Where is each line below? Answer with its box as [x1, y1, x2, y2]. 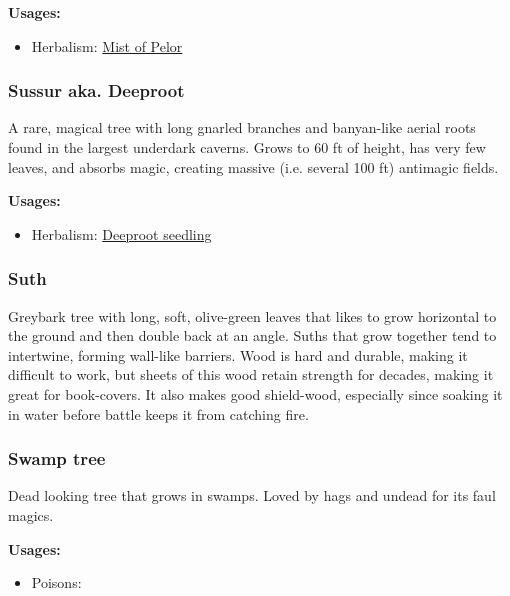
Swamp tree [8, 446, 106, 471]
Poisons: [31, 572, 82, 593]
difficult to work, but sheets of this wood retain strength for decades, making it [8, 364, 494, 385]
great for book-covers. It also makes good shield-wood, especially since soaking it [8, 383, 503, 404]
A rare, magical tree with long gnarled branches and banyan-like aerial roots [8, 117, 476, 138]
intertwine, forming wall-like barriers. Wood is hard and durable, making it [8, 344, 468, 365]
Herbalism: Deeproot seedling [31, 223, 212, 244]
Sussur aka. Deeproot [8, 78, 185, 103]
